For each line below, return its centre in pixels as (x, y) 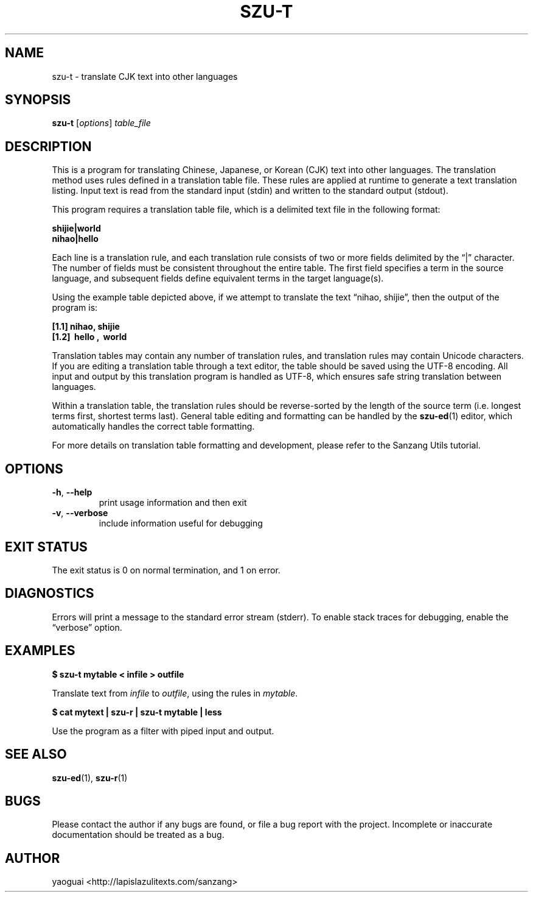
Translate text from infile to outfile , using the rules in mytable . (175, 693)
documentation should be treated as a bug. (138, 835)
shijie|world (76, 229)
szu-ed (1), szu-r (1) (90, 778)
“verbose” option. (87, 627)
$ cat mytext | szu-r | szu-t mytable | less (137, 712)
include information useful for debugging (181, 523)
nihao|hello (75, 239)
